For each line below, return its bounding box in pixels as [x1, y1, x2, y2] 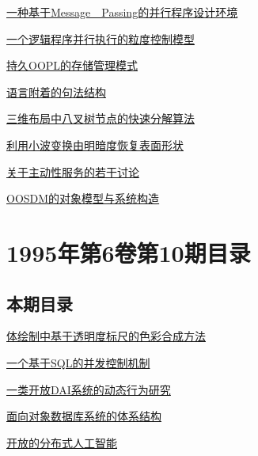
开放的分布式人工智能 [6, 434, 117, 450]
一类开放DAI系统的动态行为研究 [6, 381, 171, 397]
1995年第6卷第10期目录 [6, 236, 251, 268]
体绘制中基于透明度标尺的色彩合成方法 [6, 328, 206, 344]
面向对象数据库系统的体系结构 [6, 408, 161, 424]
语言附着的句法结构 [6, 83, 106, 100]
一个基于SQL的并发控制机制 [6, 354, 150, 370]
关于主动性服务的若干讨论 [6, 163, 139, 180]
